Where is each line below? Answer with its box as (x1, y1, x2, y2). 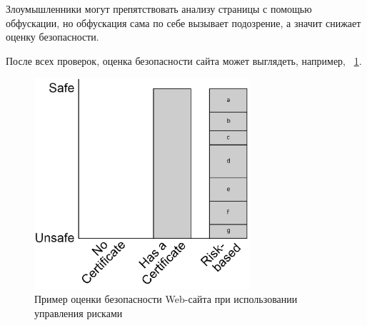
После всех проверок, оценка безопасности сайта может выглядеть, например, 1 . (6, 53, 362, 68)
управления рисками (34, 305, 123, 320)
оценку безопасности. (6, 29, 99, 44)
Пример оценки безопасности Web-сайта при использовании (34, 292, 298, 306)
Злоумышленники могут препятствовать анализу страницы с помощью (6, 1, 312, 16)
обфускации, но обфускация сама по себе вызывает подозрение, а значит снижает (6, 15, 361, 30)
